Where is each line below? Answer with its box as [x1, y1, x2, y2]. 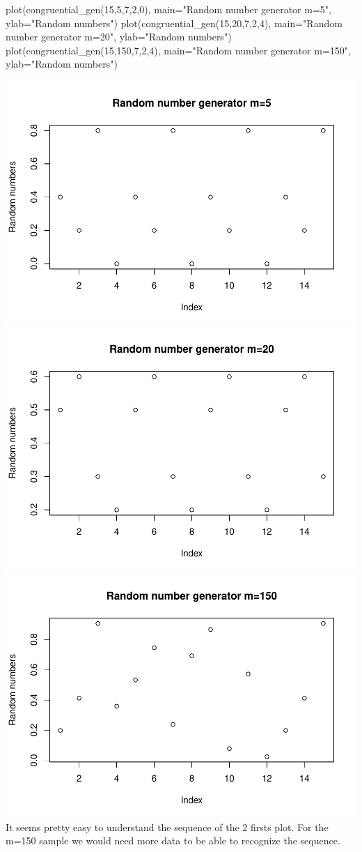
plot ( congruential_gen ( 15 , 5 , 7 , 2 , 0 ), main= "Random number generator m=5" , [6, 2, 331, 16]
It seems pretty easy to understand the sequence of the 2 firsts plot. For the [6, 819, 329, 834]
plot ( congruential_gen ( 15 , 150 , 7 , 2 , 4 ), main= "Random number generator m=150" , [6, 43, 351, 57]
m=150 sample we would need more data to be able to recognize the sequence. [6, 833, 340, 848]
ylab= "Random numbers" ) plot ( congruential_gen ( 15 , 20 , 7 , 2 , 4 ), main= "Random [6, 15, 343, 30]
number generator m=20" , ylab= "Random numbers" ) [6, 29, 232, 44]
